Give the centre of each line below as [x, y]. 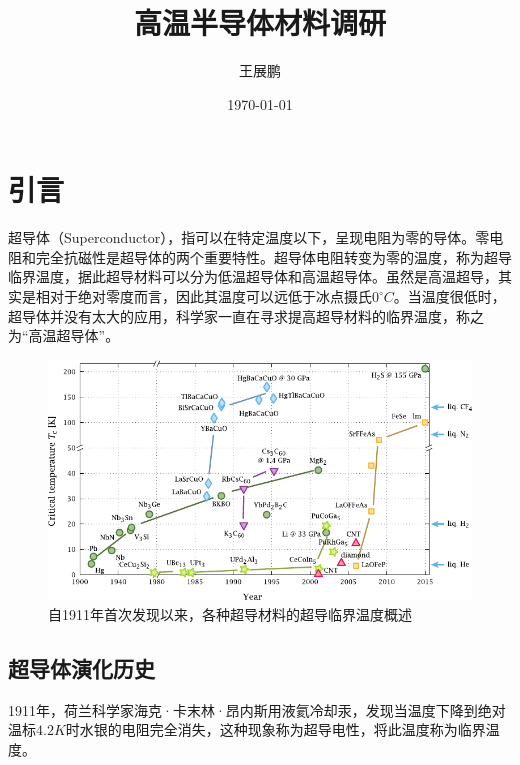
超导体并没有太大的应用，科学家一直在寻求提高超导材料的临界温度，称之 [246, 315]
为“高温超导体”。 [64, 335]
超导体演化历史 [81, 667]
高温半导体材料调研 [259, 22]
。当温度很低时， [449, 296]
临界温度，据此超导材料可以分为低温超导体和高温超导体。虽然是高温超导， [253, 276]
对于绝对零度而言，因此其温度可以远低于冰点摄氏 [210, 296]
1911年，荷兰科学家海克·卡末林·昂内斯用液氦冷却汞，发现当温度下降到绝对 [257, 709]
